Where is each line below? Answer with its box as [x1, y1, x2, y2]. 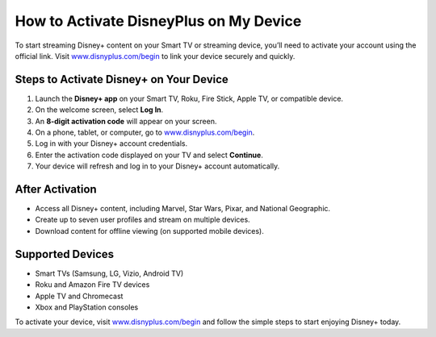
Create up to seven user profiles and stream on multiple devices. [35, 214, 250, 225]
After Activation [15, 182, 97, 196]
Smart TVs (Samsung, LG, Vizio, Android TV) [35, 268, 184, 278]
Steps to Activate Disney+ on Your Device [15, 73, 229, 86]
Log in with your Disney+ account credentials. [35, 139, 188, 148]
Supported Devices [15, 247, 115, 261]
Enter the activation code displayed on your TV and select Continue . [35, 150, 264, 160]
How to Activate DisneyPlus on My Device [15, 12, 302, 30]
